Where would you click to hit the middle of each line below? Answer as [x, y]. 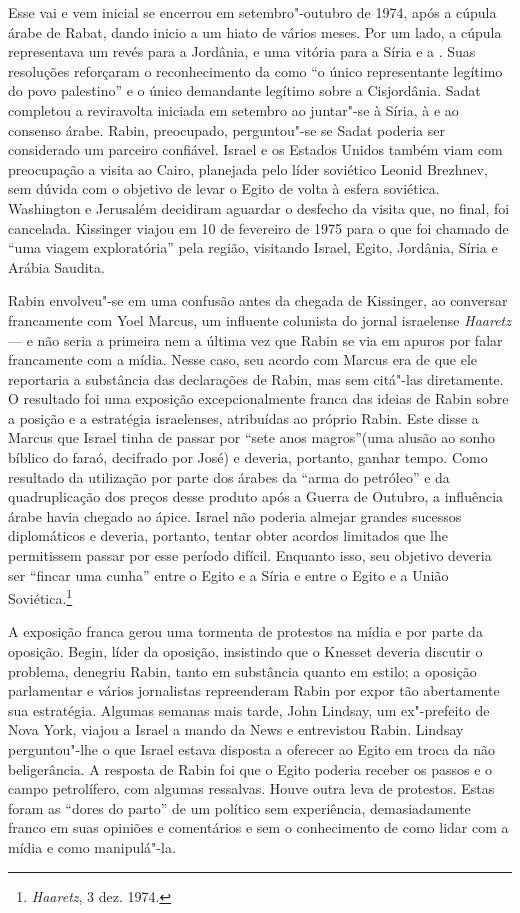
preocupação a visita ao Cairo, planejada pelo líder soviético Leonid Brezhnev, [248, 168]
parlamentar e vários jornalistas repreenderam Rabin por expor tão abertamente [254, 690]
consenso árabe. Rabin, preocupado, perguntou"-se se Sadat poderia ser [226, 129]
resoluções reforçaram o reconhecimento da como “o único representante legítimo [255, 70]
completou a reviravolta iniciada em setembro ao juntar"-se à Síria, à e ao [233, 109]
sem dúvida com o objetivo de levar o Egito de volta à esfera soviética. [224, 188]
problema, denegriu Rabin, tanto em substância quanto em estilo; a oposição [242, 670]
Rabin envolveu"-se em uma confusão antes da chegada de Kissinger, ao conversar [258, 300]
